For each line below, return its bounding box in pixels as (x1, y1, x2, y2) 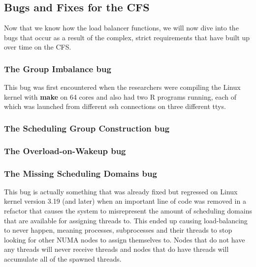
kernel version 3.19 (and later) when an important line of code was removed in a (4, 196, 246, 206)
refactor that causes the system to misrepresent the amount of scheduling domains (4, 206, 252, 216)
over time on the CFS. (4, 42, 71, 52)
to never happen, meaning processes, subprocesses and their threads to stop (4, 225, 232, 235)
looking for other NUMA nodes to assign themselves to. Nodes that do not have (4, 234, 245, 244)
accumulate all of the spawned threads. (4, 254, 122, 264)
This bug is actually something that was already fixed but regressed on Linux (4, 186, 238, 196)
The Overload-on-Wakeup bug (4, 144, 126, 157)
